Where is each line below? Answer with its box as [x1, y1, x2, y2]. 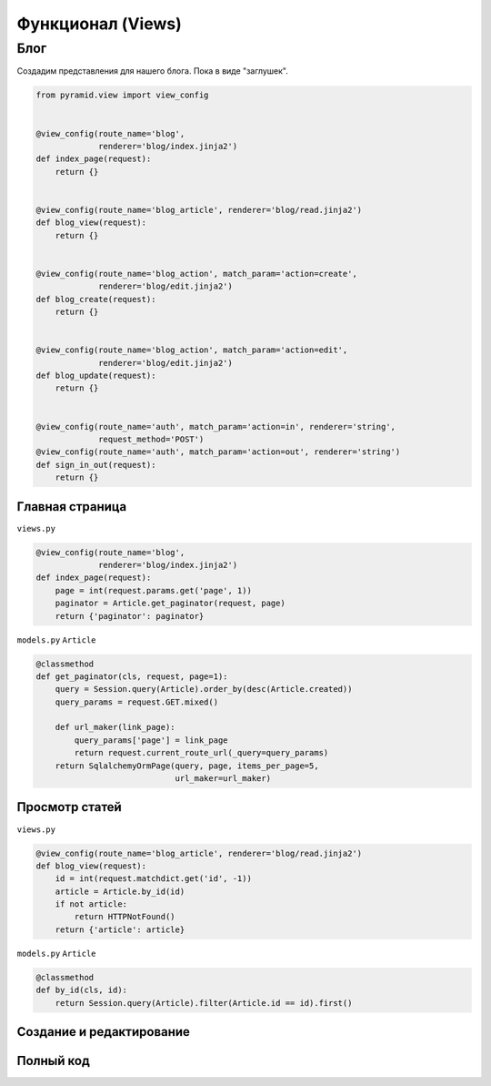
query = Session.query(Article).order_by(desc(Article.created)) [55, 684, 353, 695]
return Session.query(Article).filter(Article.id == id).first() [55, 998, 353, 1008]
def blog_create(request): [35, 294, 156, 304]
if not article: [55, 899, 127, 909]
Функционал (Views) [16, 14, 182, 34]
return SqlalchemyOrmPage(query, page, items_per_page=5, [55, 760, 319, 771]
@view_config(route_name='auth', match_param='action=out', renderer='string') [35, 447, 401, 457]
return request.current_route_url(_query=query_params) [74, 747, 329, 758]
